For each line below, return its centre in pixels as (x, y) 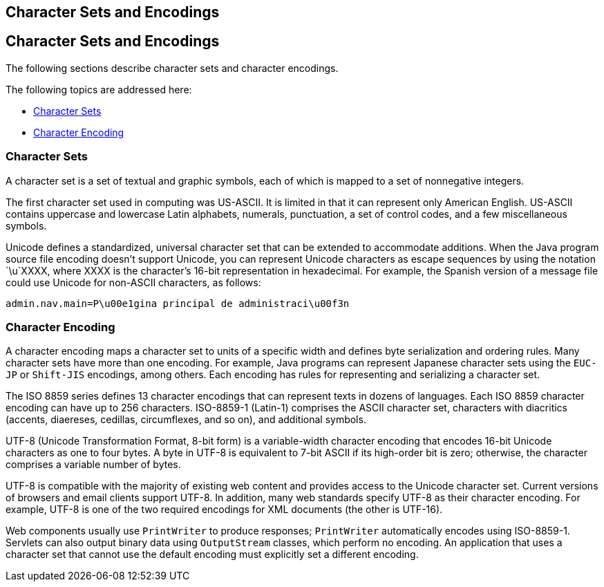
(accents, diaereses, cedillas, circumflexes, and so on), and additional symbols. (186, 420)
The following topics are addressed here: (99, 89)
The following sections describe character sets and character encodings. (172, 68)
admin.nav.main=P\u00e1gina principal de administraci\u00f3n (178, 303)
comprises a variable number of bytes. (93, 465)
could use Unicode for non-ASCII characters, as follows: (133, 282)
